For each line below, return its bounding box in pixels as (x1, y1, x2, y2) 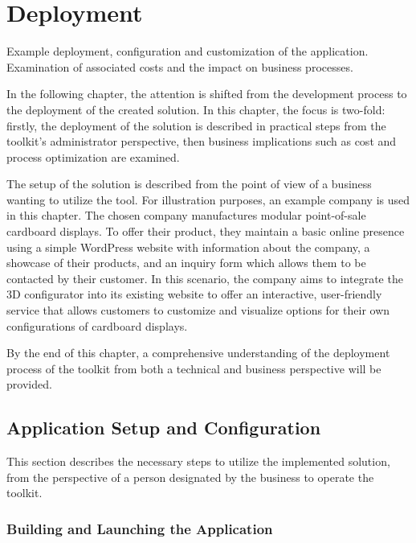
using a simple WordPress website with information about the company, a (6, 238, 370, 255)
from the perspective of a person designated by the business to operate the (6, 468, 374, 485)
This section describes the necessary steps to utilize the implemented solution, (6, 453, 390, 470)
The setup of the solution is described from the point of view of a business (6, 175, 372, 192)
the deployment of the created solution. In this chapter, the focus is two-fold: (6, 101, 385, 117)
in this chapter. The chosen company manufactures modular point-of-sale (6, 207, 366, 224)
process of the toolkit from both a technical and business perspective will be (6, 360, 381, 376)
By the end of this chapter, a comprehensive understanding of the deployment (6, 344, 390, 361)
